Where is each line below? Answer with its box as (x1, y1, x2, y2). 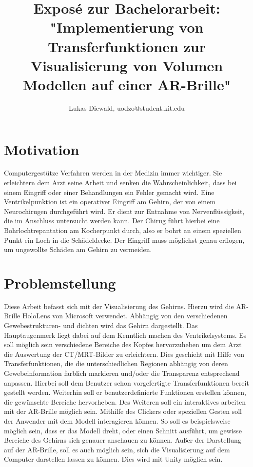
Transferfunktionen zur (48, 36, 206, 56)
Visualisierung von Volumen (30, 55, 223, 75)
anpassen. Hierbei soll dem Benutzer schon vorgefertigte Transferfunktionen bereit (4, 377, 249, 388)
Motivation (4, 139, 79, 159)
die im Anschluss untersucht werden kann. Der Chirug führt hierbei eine (4, 215, 220, 226)
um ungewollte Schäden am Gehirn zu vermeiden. (4, 244, 152, 254)
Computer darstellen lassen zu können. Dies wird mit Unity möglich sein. (4, 454, 223, 464)
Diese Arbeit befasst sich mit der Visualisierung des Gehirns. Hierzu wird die (4, 301, 234, 311)
